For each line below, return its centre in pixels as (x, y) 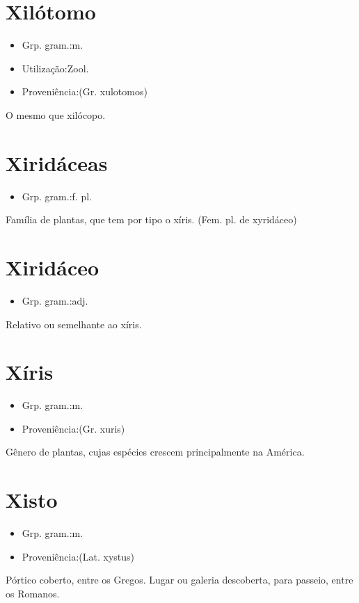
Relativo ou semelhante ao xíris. (74, 324)
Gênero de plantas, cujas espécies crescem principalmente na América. (155, 452)
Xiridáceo (53, 267)
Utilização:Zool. (55, 68)
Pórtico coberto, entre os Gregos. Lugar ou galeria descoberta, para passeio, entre (179, 580)
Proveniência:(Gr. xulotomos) (85, 91)
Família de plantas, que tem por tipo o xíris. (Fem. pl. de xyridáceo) (151, 219)
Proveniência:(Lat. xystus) (78, 556)
